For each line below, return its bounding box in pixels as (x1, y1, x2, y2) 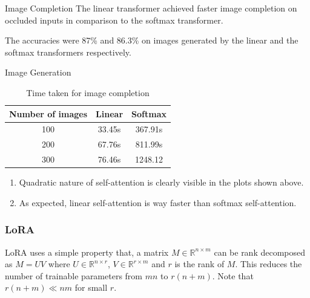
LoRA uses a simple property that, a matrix (5, 245, 169, 258)
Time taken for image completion (26, 86, 150, 99)
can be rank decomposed (214, 245, 306, 258)
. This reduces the (235, 258, 302, 270)
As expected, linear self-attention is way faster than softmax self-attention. (19, 196, 297, 209)
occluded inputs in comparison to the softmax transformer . (5, 13, 223, 26)
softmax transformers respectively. (5, 45, 131, 58)
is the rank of (174, 258, 225, 270)
